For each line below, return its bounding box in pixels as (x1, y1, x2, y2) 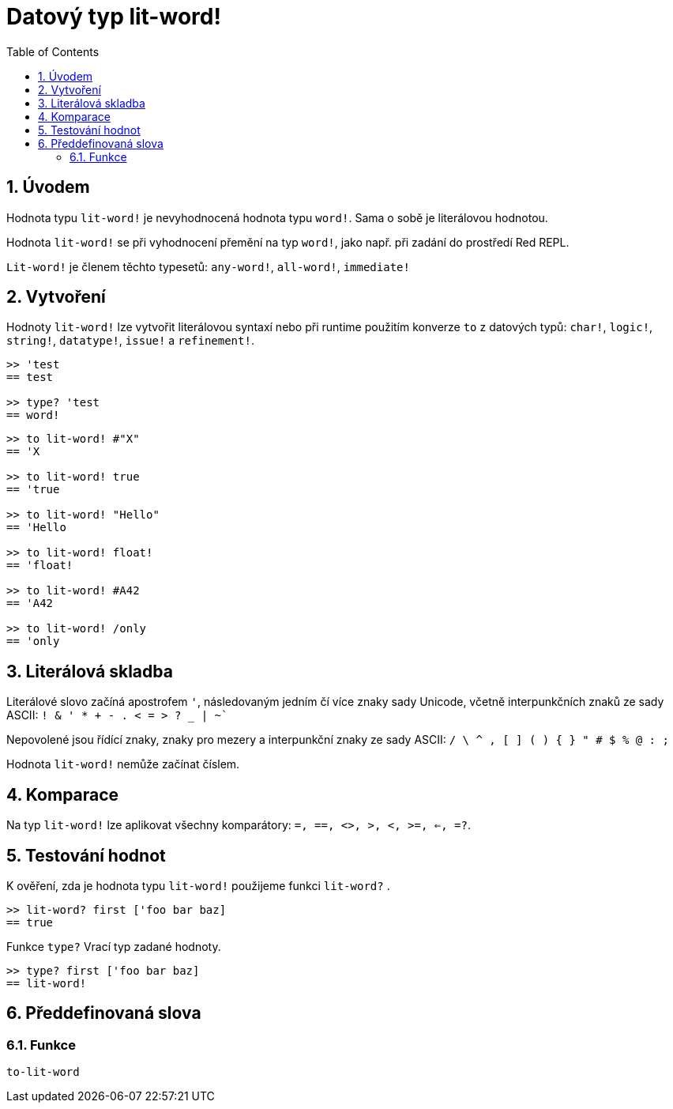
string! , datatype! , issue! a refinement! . (6, 334, 254, 348)
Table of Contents (6, 44, 100, 58)
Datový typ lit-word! (6, 3, 221, 30)
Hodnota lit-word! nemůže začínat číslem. (6, 757, 240, 771)
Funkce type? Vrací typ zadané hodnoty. (6, 939, 221, 953)
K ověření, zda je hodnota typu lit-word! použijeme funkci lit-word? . (6, 878, 390, 892)
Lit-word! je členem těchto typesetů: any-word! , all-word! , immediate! (6, 259, 410, 273)
